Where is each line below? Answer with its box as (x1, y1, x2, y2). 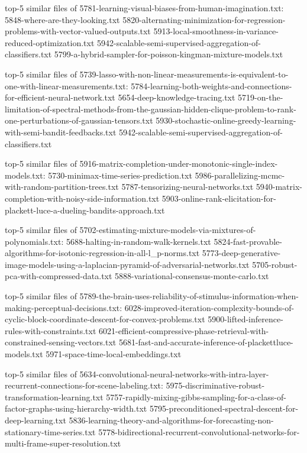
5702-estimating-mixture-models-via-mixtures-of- (79, 224, 256, 236)
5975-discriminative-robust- (166, 379, 265, 391)
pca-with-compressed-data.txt (5, 270, 112, 282)
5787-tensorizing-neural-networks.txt (121, 180, 254, 193)
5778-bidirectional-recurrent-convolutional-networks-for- (98, 425, 300, 438)
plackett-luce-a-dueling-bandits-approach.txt (5, 203, 165, 216)
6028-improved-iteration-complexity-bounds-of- (124, 301, 295, 313)
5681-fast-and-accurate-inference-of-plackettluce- (118, 336, 293, 348)
